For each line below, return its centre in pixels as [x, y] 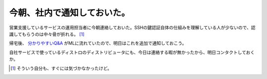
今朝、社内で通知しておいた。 [70, 13]
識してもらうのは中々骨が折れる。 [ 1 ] [47, 34]
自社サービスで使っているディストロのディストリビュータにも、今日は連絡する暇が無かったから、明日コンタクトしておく [132, 52]
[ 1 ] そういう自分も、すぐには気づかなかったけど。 [61, 68]
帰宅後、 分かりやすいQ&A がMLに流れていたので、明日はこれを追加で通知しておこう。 [98, 43]
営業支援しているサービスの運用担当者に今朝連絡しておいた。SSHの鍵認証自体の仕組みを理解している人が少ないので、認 [132, 27]
